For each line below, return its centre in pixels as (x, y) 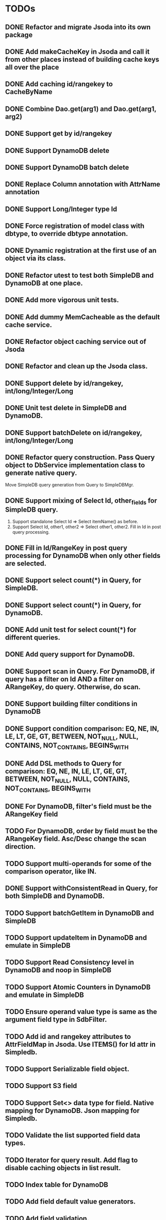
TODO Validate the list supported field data (73, 1135)
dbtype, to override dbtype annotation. (67, 234)
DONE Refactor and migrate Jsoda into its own (78, 27)
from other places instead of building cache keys (82, 59)
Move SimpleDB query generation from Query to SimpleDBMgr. (70, 485)
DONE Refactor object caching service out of (76, 342)
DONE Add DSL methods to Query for (63, 764)
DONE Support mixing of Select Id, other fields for (81, 501)
